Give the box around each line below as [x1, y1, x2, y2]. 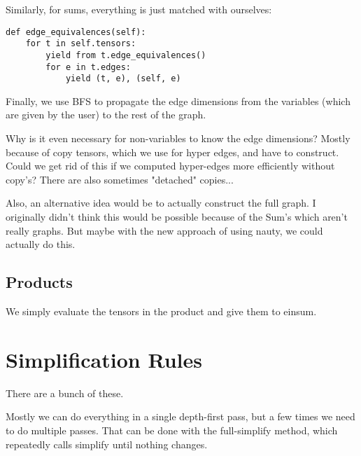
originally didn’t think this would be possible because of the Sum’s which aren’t [6, 209, 348, 224]
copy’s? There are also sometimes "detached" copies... [6, 172, 234, 186]
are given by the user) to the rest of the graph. [6, 107, 206, 122]
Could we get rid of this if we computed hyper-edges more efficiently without [6, 158, 335, 173]
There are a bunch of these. [6, 385, 124, 400]
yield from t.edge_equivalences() [45, 50, 206, 60]
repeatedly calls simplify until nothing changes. [6, 436, 208, 451]
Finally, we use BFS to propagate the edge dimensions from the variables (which [6, 93, 351, 108]
